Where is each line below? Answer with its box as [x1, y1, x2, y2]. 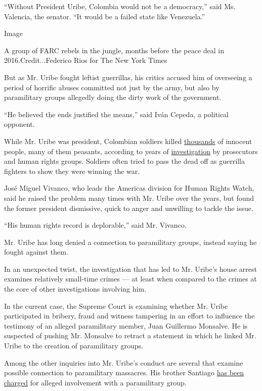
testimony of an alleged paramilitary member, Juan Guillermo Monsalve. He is [4, 320, 248, 331]
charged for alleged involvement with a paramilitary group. [4, 377, 187, 387]
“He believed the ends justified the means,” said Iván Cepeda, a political [4, 109, 229, 119]
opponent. [4, 119, 35, 129]
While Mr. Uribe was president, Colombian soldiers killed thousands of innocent [4, 135, 252, 146]
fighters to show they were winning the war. [4, 165, 140, 176]
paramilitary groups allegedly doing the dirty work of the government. [4, 92, 222, 102]
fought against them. [4, 246, 68, 257]
